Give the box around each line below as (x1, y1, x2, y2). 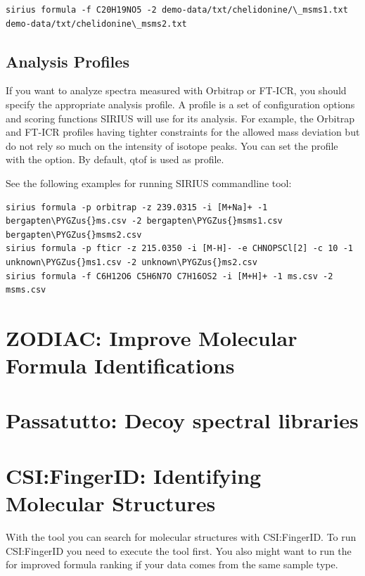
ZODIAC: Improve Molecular (6, 323, 297, 352)
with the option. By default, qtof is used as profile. (6, 152, 224, 167)
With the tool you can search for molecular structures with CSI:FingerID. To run (6, 529, 357, 544)
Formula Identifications (6, 351, 235, 380)
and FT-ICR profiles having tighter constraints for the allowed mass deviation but (6, 124, 360, 139)
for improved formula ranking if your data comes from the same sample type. (6, 557, 338, 572)
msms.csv (6, 285, 46, 295)
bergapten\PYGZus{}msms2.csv (6, 229, 142, 240)
